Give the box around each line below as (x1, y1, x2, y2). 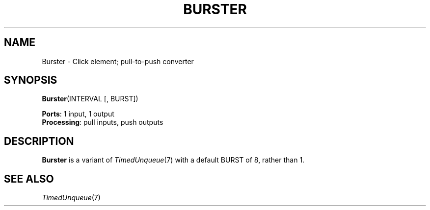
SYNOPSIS (4, 74, 57, 87)
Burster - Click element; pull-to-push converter (42, 57, 194, 66)
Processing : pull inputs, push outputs (42, 118, 163, 127)
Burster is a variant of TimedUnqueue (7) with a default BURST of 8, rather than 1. (42, 156, 305, 164)
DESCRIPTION (4, 135, 74, 147)
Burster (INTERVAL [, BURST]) (42, 94, 138, 103)
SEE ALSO (4, 172, 54, 185)
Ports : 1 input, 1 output (42, 110, 114, 118)
